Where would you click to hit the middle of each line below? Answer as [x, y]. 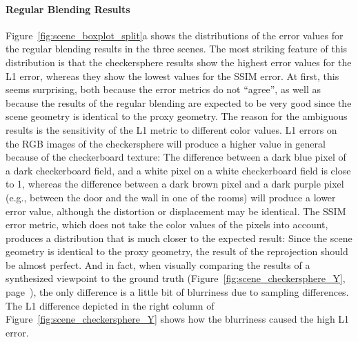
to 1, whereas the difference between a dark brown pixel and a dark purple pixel [175, 184]
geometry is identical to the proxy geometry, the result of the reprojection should [177, 251]
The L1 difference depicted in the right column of [110, 305]
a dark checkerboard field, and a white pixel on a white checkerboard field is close [178, 170]
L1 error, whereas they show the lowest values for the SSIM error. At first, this [172, 76]
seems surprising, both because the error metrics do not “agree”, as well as [163, 89]
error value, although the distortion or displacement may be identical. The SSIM [176, 211]
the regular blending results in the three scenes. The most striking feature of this [177, 49]
